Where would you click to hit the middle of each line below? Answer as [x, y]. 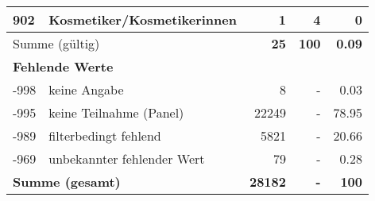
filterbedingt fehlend [105, 135]
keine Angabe [86, 89]
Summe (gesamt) [67, 182]
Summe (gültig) [56, 43]
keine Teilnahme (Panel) [116, 112]
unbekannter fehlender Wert [127, 158]
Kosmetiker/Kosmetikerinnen [143, 19]
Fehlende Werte [63, 66]
